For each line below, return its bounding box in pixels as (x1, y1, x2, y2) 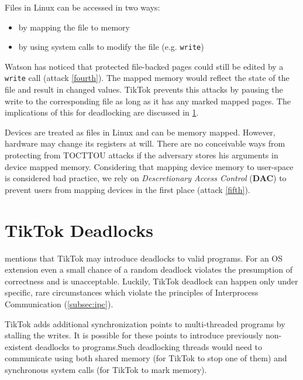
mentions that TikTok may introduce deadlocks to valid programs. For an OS (5, 252, 283, 264)
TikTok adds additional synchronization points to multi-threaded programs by (5, 317, 285, 330)
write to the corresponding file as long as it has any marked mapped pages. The (5, 94, 291, 107)
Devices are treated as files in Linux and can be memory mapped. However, (5, 125, 276, 138)
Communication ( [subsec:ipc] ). (5, 297, 113, 310)
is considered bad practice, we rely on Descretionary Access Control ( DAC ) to (5, 172, 287, 184)
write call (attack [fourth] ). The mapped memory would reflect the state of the (5, 72, 290, 84)
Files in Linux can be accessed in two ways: (5, 1, 160, 13)
